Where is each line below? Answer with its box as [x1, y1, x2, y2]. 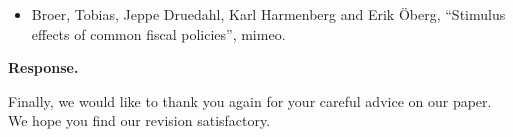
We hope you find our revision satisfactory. [8, 110, 271, 131]
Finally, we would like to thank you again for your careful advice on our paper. [8, 90, 492, 111]
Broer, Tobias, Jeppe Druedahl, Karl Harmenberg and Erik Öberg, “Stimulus [31, 4, 506, 24]
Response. [8, 57, 79, 78]
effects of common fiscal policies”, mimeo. [31, 23, 286, 44]
